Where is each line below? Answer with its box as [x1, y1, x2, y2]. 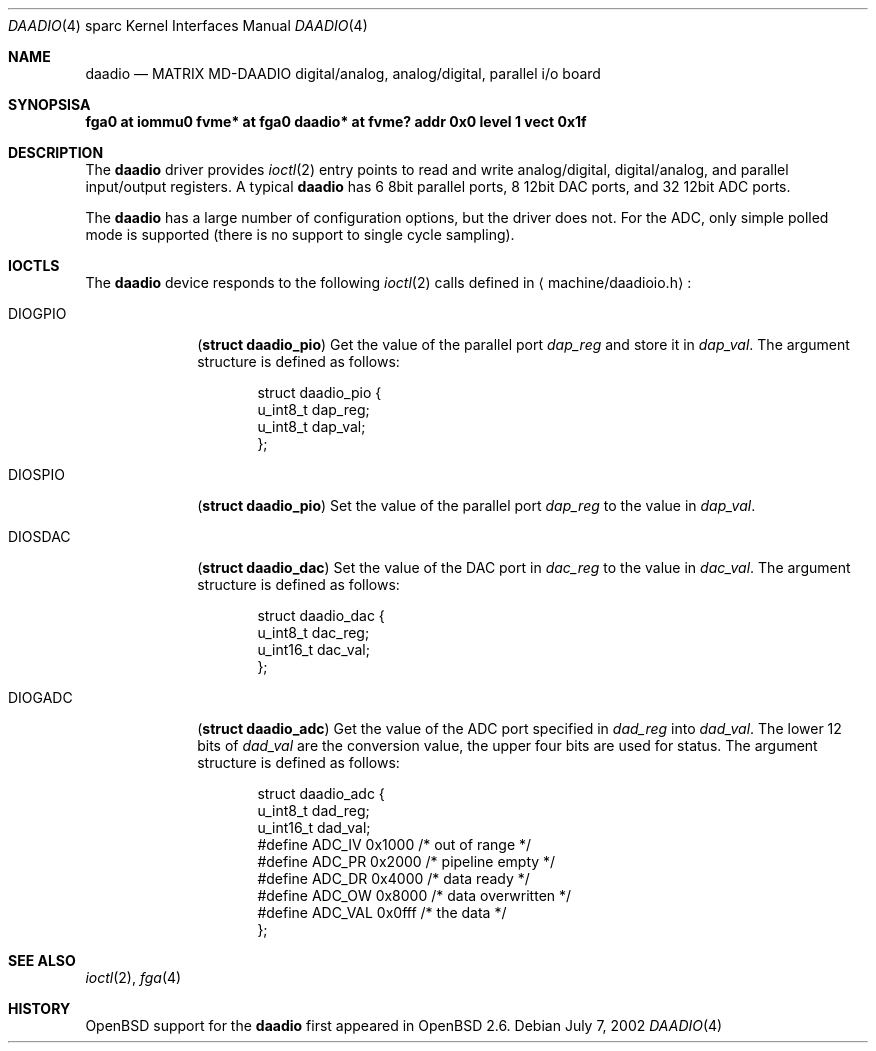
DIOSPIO [8, 466, 65, 483]
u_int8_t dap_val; [257, 418, 366, 435]
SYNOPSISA [8, 96, 91, 113]
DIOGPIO [8, 305, 67, 322]
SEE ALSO [8, 952, 76, 969]
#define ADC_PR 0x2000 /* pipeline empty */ [257, 853, 556, 870]
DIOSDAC [8, 528, 71, 545]
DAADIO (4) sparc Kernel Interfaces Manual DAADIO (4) [8, 17, 368, 34]
